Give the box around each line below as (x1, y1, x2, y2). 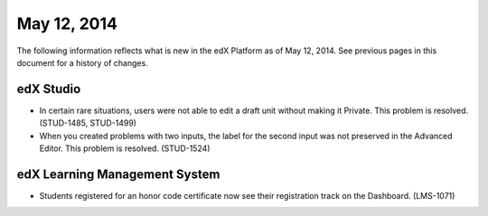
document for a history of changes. (16, 57, 148, 68)
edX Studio (16, 81, 81, 97)
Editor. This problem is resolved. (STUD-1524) (39, 143, 211, 154)
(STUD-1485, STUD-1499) (39, 117, 137, 128)
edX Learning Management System (16, 166, 221, 182)
